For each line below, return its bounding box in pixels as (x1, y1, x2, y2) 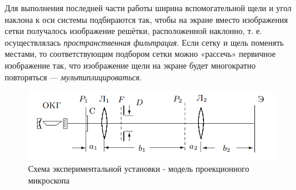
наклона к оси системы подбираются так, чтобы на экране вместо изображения (5, 13, 288, 25)
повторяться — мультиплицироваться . (5, 70, 142, 83)
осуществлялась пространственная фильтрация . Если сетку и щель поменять (5, 36, 284, 48)
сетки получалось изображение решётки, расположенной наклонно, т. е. (5, 25, 262, 37)
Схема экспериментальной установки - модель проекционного (28, 162, 249, 174)
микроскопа (28, 174, 70, 186)
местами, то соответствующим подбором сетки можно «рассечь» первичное (5, 48, 276, 60)
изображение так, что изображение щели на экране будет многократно (5, 59, 256, 71)
